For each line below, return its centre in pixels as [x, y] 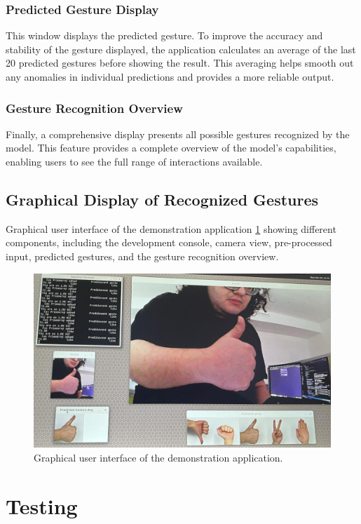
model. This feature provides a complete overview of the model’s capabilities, [171, 148]
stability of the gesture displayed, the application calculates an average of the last [181, 49]
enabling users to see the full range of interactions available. [134, 161]
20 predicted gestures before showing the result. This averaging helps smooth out [180, 63]
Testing [42, 505]
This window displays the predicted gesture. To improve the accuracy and [164, 35]
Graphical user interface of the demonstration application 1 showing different [171, 228]
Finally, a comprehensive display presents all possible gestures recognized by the [178, 134]
